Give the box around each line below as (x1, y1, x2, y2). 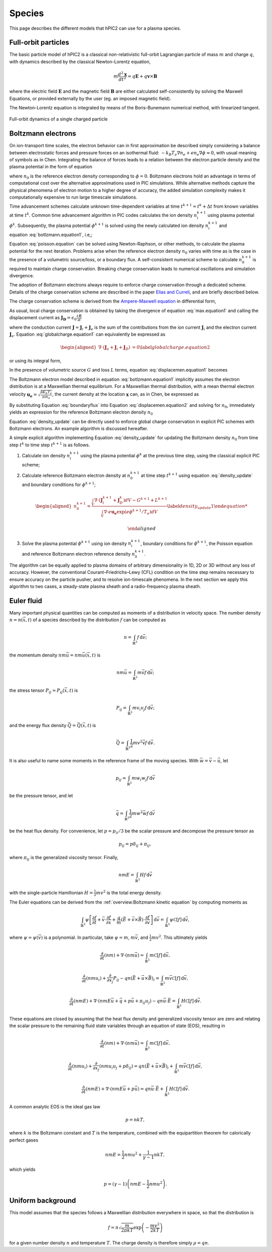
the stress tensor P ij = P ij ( (9, 687, 65, 694)
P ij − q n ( (113, 975, 133, 982)
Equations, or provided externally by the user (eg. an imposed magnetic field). (9, 95, 171, 101)
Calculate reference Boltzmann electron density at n (22, 472, 130, 479)
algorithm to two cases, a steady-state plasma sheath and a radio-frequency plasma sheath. (9, 583, 201, 589)
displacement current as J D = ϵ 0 (9, 315, 77, 322)
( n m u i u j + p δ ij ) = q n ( (99, 1063, 147, 1070)
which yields (9, 1166, 36, 1172)
